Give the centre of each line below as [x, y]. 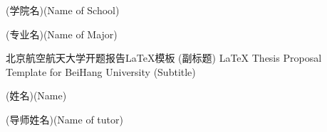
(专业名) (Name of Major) [62, 34]
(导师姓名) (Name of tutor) [64, 119]
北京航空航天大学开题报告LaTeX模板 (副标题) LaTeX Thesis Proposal [164, 58]
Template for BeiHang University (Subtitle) [101, 71]
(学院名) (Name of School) [63, 10]
